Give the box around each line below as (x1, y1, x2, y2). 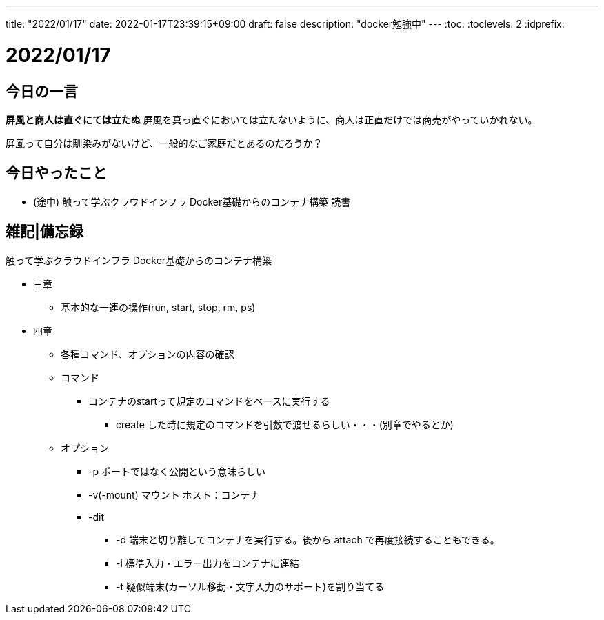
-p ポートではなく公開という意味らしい (88, 465, 265, 477)
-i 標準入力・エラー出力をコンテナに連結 (116, 557, 299, 569)
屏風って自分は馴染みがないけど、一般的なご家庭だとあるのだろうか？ (6, 137, 323, 149)
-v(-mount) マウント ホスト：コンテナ (88, 488, 260, 501)
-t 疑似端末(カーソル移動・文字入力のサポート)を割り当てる (116, 580, 385, 592)
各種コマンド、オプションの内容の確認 (61, 348, 234, 360)
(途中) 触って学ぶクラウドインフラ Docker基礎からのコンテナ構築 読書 (33, 195, 351, 208)
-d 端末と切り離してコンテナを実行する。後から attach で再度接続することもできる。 (116, 533, 500, 546)
